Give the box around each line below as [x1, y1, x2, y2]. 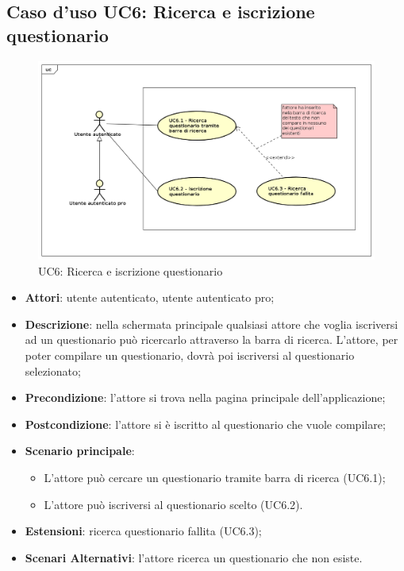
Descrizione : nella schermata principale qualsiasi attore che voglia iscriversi [25, 315, 398, 332]
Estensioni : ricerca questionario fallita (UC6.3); [25, 523, 262, 539]
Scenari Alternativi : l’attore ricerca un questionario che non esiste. [25, 549, 363, 565]
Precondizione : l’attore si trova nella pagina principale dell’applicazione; [25, 389, 386, 406]
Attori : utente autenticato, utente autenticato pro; [25, 289, 275, 306]
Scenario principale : [25, 442, 135, 459]
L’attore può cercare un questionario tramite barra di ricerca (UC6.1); [44, 469, 386, 486]
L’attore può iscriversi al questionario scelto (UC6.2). [44, 496, 303, 512]
